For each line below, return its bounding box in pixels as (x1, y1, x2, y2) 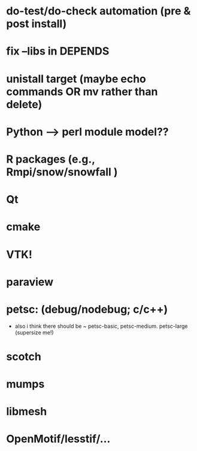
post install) (6, 17, 67, 31)
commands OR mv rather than (6, 85, 158, 98)
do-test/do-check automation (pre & (6, 4, 191, 18)
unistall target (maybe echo (6, 72, 147, 85)
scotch (6, 350, 42, 363)
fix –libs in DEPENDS (6, 44, 110, 58)
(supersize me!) (14, 328, 54, 336)
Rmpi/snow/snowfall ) (6, 165, 118, 178)
